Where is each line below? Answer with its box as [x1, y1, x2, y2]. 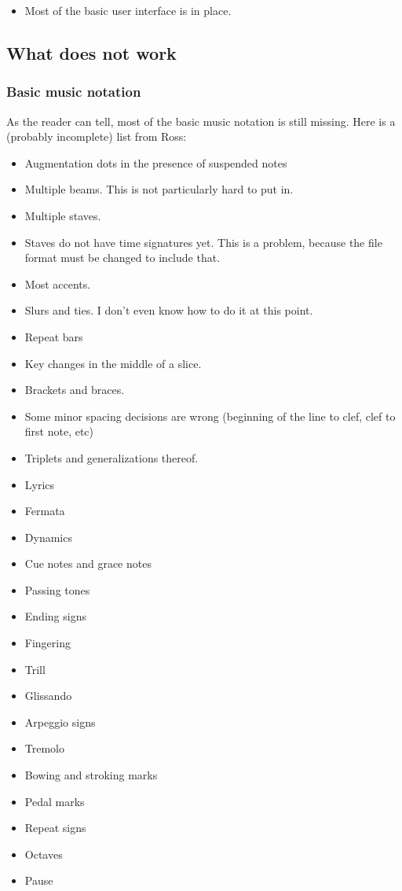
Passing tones [24, 581, 90, 598]
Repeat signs [24, 819, 86, 836]
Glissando [24, 687, 72, 704]
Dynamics [24, 528, 72, 545]
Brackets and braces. [24, 381, 125, 398]
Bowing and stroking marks [24, 767, 158, 783]
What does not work [6, 40, 177, 64]
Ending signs [24, 608, 86, 624]
